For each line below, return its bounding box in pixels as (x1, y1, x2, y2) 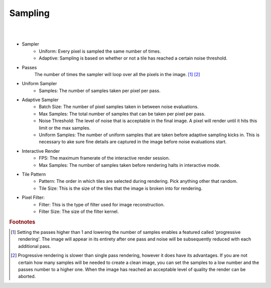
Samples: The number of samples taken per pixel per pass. (39, 88, 161, 94)
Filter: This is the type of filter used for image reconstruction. (39, 201, 165, 207)
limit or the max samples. (39, 125, 91, 131)
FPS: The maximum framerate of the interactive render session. (39, 155, 170, 161)
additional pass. (18, 243, 51, 249)
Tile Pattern (22, 171, 46, 177)
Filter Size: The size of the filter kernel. (39, 208, 119, 214)
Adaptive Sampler (22, 97, 59, 103)
